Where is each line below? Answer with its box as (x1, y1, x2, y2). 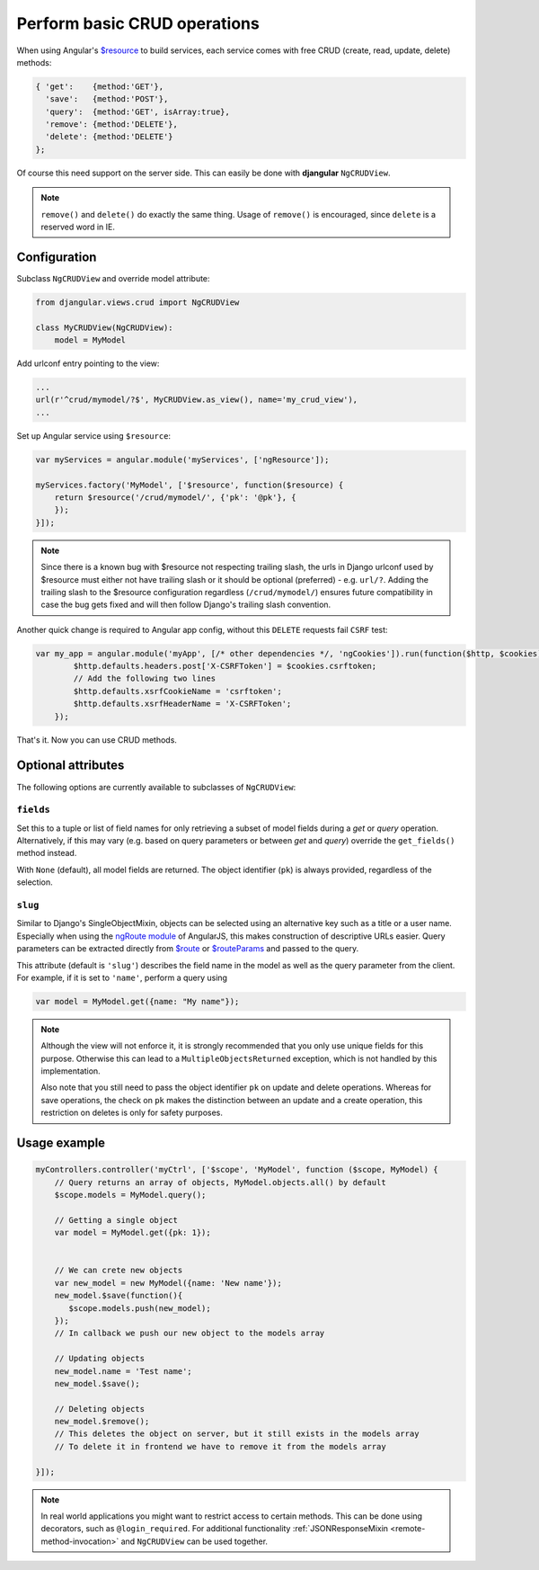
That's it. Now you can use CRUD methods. (16, 734, 177, 745)
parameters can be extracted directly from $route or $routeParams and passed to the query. (16, 943, 359, 954)
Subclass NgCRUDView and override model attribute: (16, 272, 210, 283)
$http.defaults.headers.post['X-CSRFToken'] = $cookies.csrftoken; (73, 661, 377, 672)
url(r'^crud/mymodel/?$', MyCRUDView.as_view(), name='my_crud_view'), (35, 395, 358, 405)
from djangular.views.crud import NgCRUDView (35, 297, 240, 308)
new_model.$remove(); (54, 1416, 150, 1427)
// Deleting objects (54, 1404, 146, 1414)
